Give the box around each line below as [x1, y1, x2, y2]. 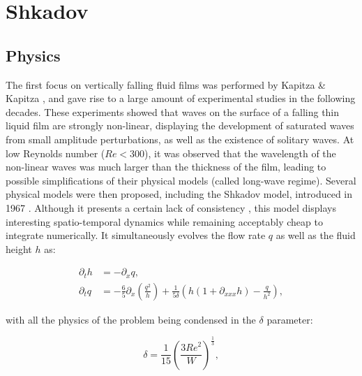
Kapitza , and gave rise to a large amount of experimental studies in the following [6, 91, 356, 106]
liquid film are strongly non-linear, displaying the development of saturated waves [6, 118, 354, 133]
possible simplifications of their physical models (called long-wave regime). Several [6, 173, 356, 187]
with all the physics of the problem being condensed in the [6, 312, 256, 326]
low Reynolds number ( [6, 145, 105, 160]
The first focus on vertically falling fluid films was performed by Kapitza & [6, 77, 326, 92]
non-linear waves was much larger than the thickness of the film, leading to [6, 159, 326, 174]
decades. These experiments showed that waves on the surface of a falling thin [6, 104, 340, 119]
